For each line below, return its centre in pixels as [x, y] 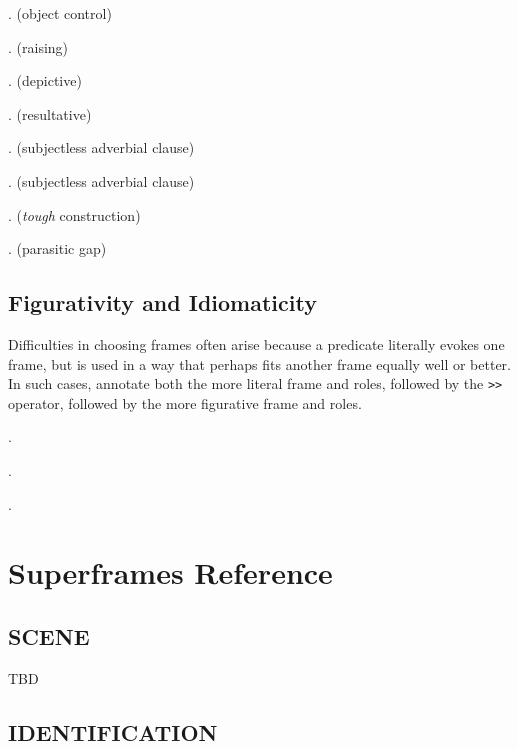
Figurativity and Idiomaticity [162, 302]
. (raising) [38, 46]
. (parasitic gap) [57, 248]
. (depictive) [45, 80]
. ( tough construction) [74, 214]
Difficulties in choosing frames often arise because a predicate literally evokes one [256, 343]
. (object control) [60, 13]
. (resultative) [50, 113]
